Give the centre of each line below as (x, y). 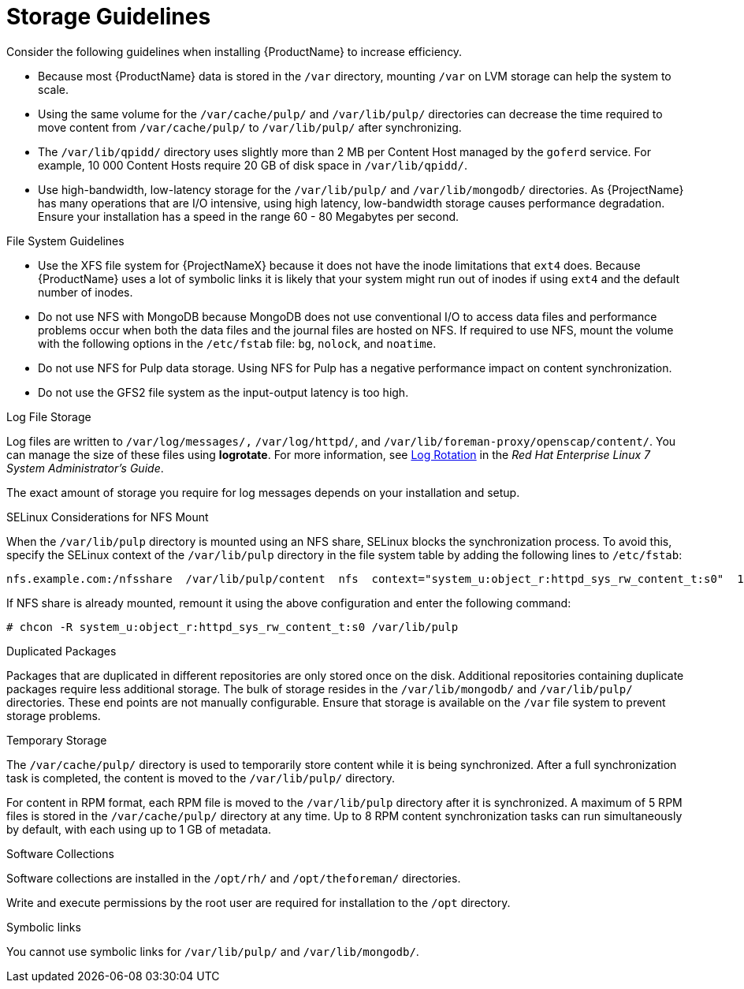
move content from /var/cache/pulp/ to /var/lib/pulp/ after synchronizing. (250, 127)
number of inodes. (86, 292)
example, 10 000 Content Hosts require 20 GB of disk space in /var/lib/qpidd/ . (253, 165)
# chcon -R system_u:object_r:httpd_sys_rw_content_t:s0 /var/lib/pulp (232, 627)
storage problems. (54, 715)
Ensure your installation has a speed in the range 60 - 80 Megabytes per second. (249, 216)
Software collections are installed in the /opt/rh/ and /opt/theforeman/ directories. (234, 878)
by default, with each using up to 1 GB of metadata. (139, 829)
